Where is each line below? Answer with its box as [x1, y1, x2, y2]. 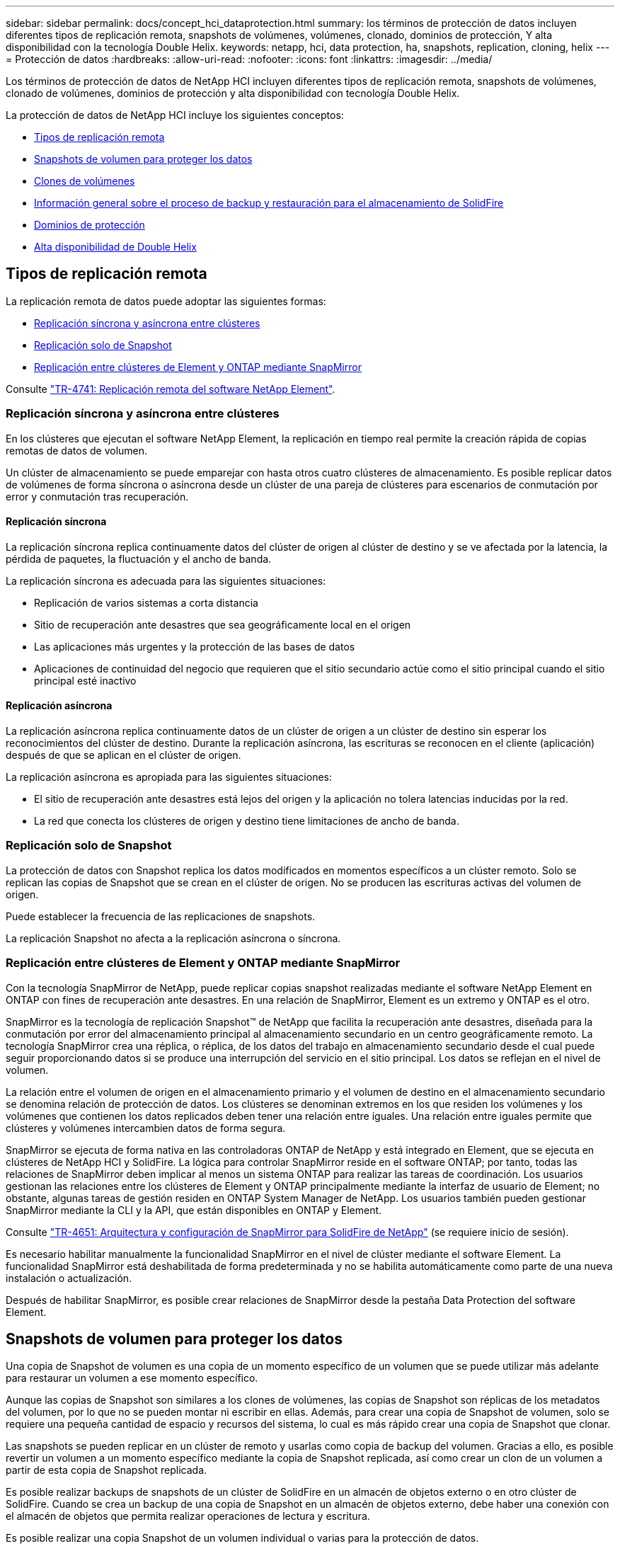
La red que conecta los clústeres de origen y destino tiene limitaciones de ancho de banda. [34, 815, 459, 828]
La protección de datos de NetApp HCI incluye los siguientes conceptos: [6, 109, 344, 121]
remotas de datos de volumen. [6, 444, 148, 457]
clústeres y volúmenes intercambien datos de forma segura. [6, 1121, 286, 1134]
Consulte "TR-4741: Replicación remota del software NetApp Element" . [6, 382, 335, 395]
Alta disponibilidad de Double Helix [34, 241, 197, 253]
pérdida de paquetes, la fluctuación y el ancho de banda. [6, 552, 272, 565]
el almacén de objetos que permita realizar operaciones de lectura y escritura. [6, 1510, 370, 1523]
